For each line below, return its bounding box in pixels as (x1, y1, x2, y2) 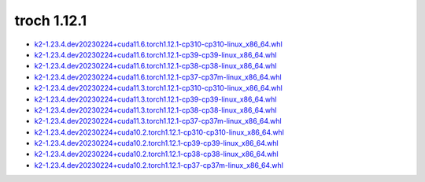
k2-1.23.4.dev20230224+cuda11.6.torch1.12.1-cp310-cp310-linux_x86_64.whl (34, 39, 283, 49)
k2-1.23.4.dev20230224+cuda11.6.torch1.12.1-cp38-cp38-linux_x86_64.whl (34, 61, 277, 71)
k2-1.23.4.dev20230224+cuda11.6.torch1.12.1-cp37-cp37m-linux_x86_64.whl (34, 72, 283, 82)
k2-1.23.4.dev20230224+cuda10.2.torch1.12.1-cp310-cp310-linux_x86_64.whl (34, 127, 285, 137)
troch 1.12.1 (14, 12, 87, 29)
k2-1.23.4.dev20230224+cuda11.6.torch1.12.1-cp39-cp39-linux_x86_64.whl (34, 50, 277, 59)
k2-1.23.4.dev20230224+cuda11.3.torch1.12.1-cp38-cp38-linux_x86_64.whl (34, 105, 277, 114)
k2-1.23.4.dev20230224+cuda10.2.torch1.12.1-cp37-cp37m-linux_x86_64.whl (34, 160, 283, 169)
